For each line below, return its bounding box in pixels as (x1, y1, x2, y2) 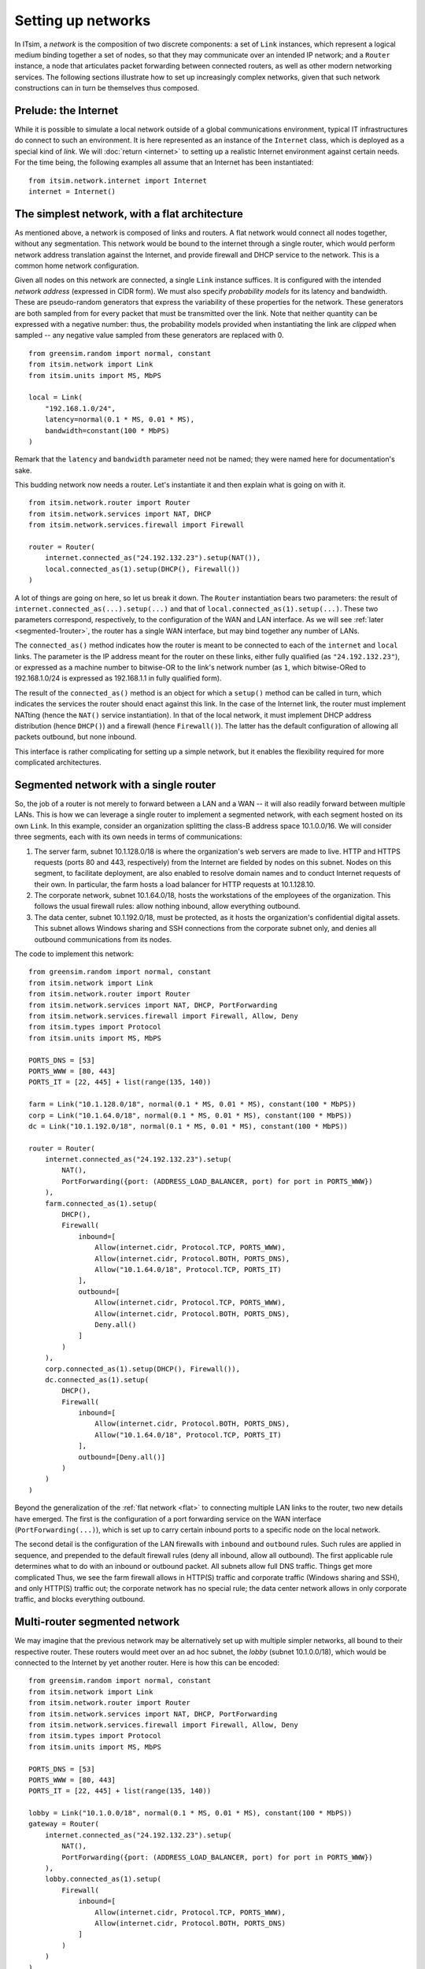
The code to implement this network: (14, 949, 134, 959)
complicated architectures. (14, 758, 102, 767)
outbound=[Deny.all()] (78, 1452, 166, 1461)
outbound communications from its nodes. (34, 934, 172, 944)
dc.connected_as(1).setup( (44, 1375, 150, 1384)
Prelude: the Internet (14, 103, 118, 117)
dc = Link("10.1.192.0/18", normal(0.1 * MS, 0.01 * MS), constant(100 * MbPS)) (28, 1122, 349, 1130)
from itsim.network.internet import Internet (28, 176, 208, 185)
